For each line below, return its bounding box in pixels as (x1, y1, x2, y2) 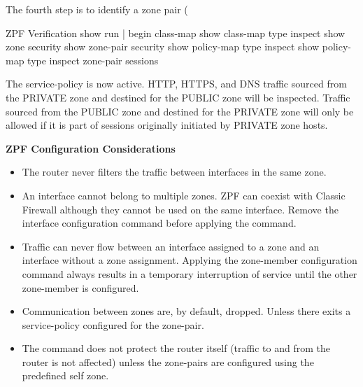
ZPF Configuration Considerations (6, 141, 176, 155)
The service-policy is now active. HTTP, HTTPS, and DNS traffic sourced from (6, 76, 347, 91)
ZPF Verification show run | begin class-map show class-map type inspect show (6, 25, 346, 40)
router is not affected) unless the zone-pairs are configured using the (22, 354, 314, 369)
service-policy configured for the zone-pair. (22, 317, 204, 332)
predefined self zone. (22, 368, 109, 383)
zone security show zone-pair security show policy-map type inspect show (6, 39, 320, 54)
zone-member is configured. (22, 280, 139, 295)
